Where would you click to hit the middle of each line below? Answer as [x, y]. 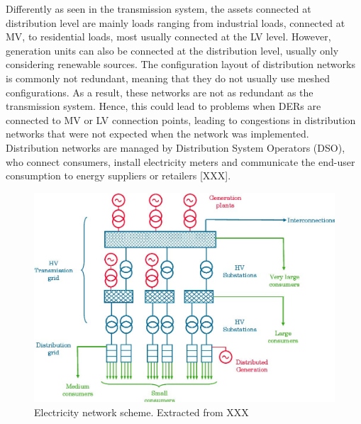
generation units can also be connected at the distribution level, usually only [172, 50]
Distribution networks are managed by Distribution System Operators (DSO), [176, 147]
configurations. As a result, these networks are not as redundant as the [160, 92]
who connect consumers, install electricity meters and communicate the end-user [180, 161]
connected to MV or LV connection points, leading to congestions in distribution [181, 119]
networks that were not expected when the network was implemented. [157, 134]
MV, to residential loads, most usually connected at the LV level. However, [168, 37]
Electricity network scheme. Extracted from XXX [141, 412]
